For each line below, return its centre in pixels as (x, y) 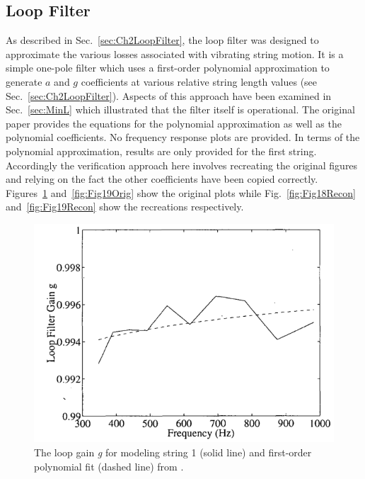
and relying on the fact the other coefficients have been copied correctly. (162, 179)
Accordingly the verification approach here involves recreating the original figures (182, 165)
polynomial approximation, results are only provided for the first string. (161, 151)
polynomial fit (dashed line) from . (109, 466)
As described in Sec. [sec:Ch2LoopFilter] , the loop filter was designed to (162, 40)
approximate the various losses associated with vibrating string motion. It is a (175, 53)
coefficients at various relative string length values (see (199, 81)
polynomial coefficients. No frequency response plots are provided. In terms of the (183, 137)
